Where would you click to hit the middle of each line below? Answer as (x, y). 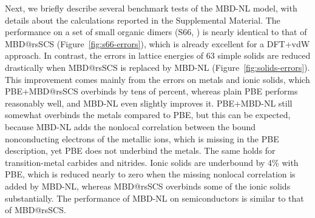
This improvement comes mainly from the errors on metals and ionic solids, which (157, 79)
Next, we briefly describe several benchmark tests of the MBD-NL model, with (151, 8)
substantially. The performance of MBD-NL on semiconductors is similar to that (154, 198)
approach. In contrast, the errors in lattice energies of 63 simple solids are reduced (158, 55)
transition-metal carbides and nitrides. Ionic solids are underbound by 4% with (152, 162)
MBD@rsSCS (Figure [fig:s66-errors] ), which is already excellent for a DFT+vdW (157, 43)
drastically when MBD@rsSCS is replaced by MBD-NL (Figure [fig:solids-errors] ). (157, 67)
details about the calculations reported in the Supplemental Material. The (143, 20)
